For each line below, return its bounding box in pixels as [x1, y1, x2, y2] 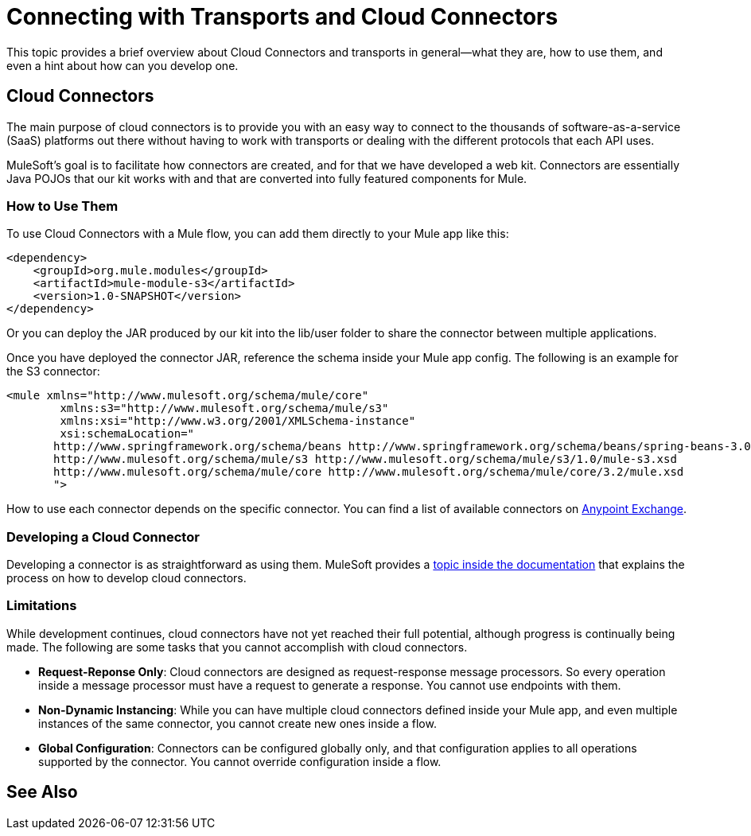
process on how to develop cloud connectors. [6, 571, 247, 585]
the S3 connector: [6, 364, 100, 379]
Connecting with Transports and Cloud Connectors [6, 3, 558, 30]
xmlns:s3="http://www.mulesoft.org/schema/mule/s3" [60, 402, 389, 415]
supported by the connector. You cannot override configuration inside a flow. [38, 754, 442, 768]
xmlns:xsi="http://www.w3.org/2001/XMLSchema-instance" [60, 414, 416, 428]
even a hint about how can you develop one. [6, 58, 239, 72]
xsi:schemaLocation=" [60, 427, 195, 441]
